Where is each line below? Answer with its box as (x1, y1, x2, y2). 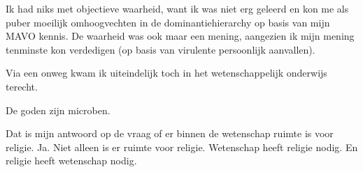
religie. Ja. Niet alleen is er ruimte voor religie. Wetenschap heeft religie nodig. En (6, 139, 358, 154)
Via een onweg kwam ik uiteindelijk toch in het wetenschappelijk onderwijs (6, 65, 327, 80)
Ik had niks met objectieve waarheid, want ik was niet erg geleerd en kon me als (6, 1, 349, 15)
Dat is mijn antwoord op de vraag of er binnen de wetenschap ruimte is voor (6, 126, 334, 141)
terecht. (6, 79, 38, 93)
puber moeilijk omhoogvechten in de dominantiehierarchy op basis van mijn (6, 15, 330, 29)
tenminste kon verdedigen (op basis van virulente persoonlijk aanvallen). (6, 42, 315, 56)
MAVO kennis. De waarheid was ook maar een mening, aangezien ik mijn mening (6, 29, 355, 43)
